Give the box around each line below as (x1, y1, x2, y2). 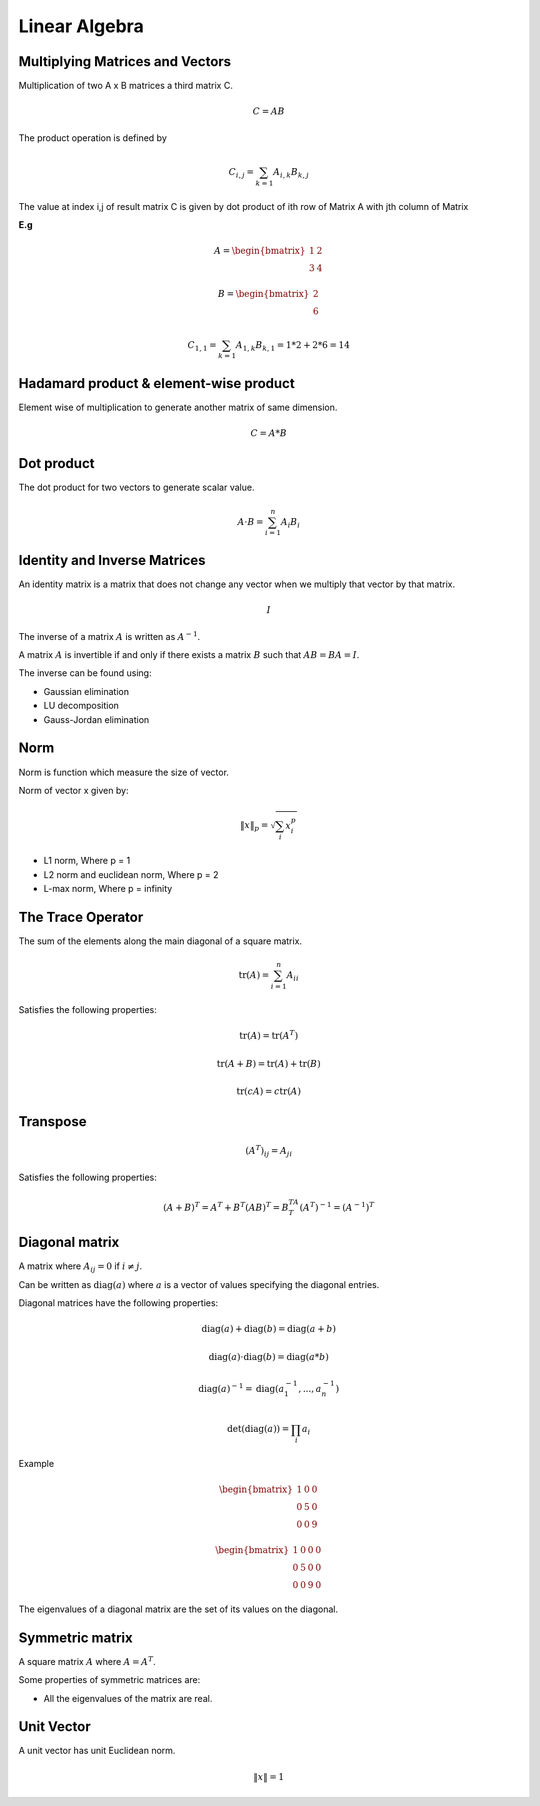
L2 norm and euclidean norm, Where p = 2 (43, 868, 219, 880)
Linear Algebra (18, 15, 144, 37)
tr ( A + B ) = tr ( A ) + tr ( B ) (216, 1058, 321, 1069)
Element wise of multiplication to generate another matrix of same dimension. (18, 401, 338, 414)
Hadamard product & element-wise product (18, 375, 295, 392)
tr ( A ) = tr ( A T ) (239, 1028, 299, 1042)
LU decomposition (43, 700, 120, 712)
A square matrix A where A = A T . (18, 1655, 157, 1667)
